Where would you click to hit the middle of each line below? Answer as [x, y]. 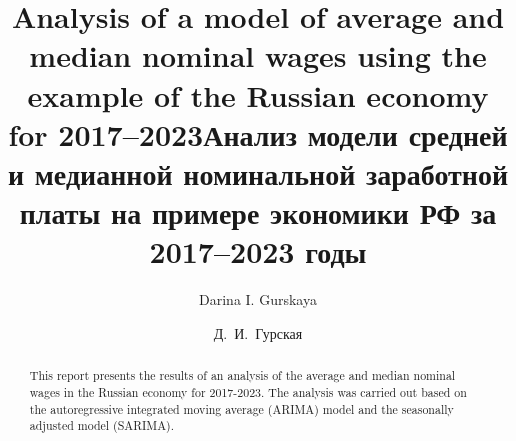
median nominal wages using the [258, 55]
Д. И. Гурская [258, 332]
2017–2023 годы [258, 251]
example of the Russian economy [258, 94]
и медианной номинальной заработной [258, 172]
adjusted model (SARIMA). [102, 425]
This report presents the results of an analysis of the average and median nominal [242, 375]
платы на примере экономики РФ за [258, 212]
